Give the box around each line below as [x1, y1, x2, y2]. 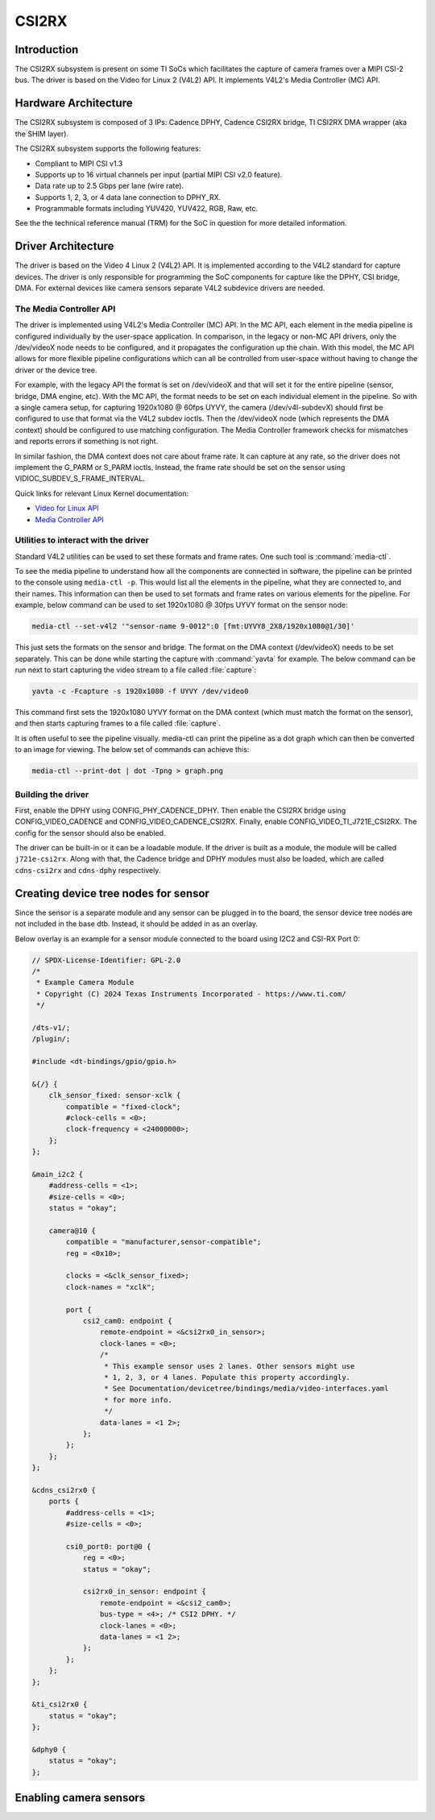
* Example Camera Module [36, 978, 135, 987]
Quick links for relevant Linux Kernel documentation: [14, 488, 189, 498]
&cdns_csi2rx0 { [31, 1486, 97, 1494]
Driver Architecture [14, 239, 114, 253]
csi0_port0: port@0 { [65, 1542, 151, 1551]
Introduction [14, 43, 79, 56]
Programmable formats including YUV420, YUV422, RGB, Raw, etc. [35, 204, 258, 214]
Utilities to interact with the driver [14, 534, 149, 546]
